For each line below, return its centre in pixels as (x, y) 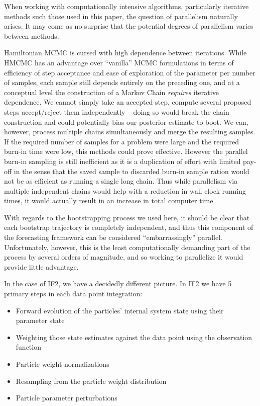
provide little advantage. (41, 266)
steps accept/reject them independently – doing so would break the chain (117, 111)
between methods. (32, 35)
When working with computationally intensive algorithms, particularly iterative (126, 6)
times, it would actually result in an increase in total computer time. (110, 200)
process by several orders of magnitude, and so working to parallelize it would (124, 257)
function (28, 347)
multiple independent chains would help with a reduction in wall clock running (125, 190)
